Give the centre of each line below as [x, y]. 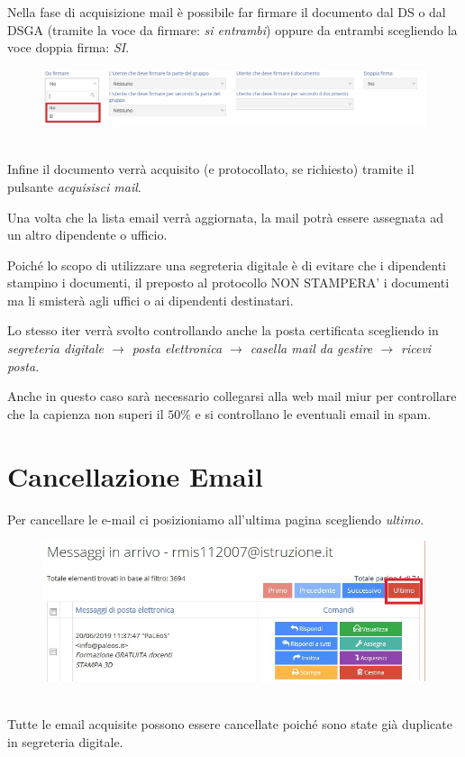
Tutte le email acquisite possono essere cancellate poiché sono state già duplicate [230, 724]
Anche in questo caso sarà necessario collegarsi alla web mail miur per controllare [232, 396]
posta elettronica [177, 348]
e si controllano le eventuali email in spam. [313, 413]
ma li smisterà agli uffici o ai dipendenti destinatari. [150, 300]
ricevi [416, 348]
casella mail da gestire [311, 348]
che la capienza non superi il [86, 413]
